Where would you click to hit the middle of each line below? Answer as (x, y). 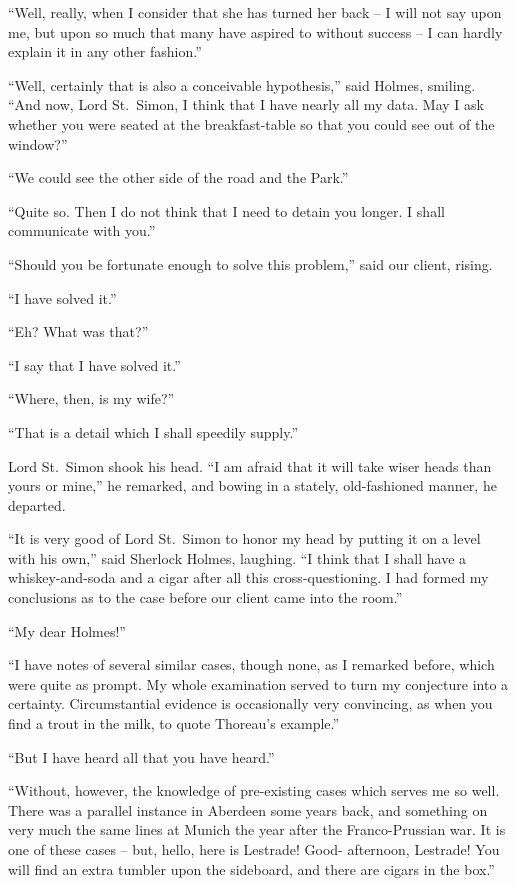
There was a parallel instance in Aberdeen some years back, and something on (248, 809)
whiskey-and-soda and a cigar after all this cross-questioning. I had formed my (248, 577)
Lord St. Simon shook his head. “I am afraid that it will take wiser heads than (250, 465)
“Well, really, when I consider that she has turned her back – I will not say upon (255, 12)
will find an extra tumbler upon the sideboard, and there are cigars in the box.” (251, 868)
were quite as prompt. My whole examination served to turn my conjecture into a (258, 683)
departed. (37, 504)
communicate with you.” (82, 230)
